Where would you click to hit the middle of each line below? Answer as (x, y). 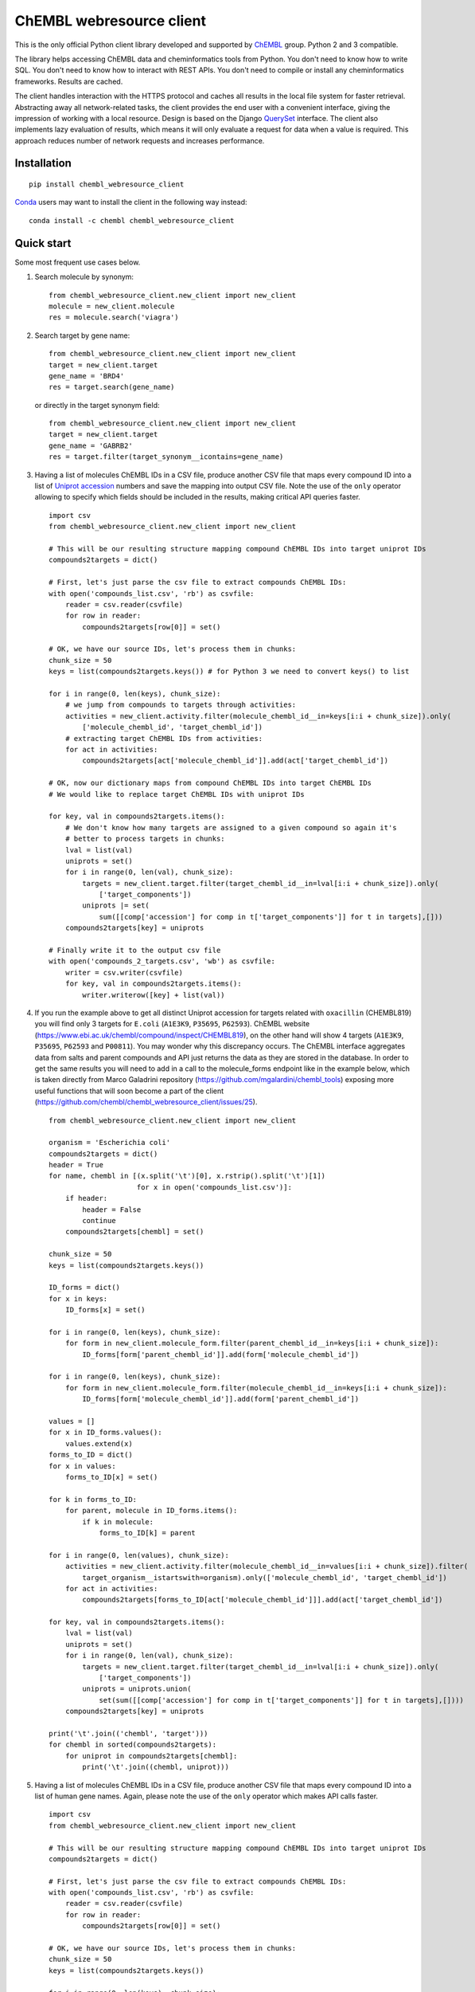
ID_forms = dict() (85, 1288)
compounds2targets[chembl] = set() (134, 1232)
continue (99, 1221)
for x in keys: (78, 1298)
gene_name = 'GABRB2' (91, 445)
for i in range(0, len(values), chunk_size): (139, 1555)
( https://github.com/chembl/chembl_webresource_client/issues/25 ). (146, 1102)
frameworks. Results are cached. (69, 81)
